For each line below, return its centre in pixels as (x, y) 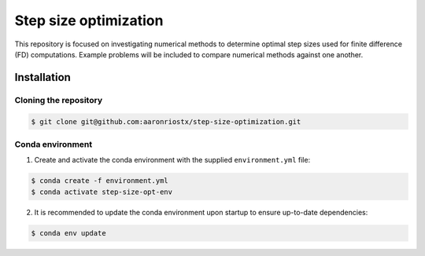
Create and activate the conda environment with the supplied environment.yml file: (172, 160)
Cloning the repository (58, 100)
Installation (42, 77)
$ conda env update (68, 233)
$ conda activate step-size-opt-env (102, 192)
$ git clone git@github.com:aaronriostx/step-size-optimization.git (166, 121)
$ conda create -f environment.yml (100, 181)
